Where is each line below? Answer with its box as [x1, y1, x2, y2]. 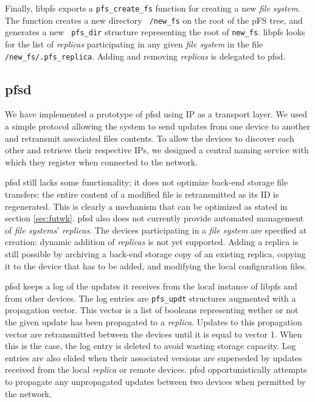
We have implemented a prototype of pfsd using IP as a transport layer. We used [5, 108, 307, 120]
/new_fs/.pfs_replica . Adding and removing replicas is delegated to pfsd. [5, 49, 286, 62]
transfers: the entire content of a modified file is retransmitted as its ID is [5, 187, 279, 200]
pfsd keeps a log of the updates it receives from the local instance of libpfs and [5, 280, 297, 293]
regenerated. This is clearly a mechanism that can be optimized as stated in [5, 199, 288, 212]
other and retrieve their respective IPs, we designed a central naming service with [5, 144, 309, 156]
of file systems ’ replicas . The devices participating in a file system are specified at [5, 223, 307, 236]
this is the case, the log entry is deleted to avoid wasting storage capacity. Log [5, 339, 296, 352]
